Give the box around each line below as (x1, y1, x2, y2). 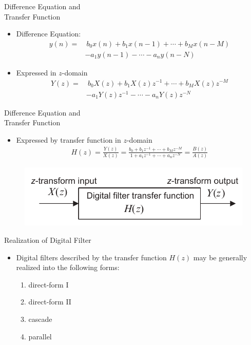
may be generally (193, 252, 247, 262)
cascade (28, 314, 52, 324)
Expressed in (16, 67, 56, 78)
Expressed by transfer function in (16, 134, 121, 145)
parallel (28, 331, 52, 341)
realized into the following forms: (16, 262, 120, 273)
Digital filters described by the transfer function (16, 252, 167, 262)
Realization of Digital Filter (4, 235, 91, 245)
